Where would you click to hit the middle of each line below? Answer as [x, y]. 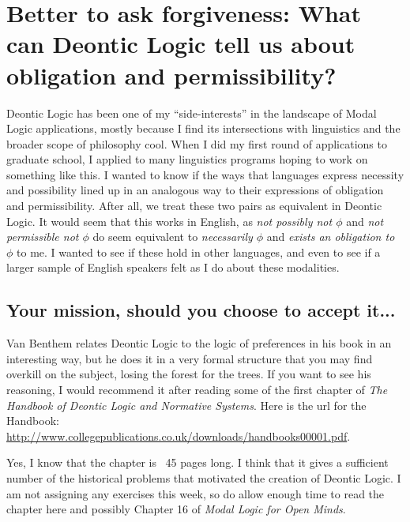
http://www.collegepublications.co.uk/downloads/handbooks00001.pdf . [179, 436]
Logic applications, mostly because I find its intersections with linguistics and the [203, 128]
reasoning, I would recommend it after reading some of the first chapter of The [197, 390]
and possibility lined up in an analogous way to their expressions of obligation [195, 190]
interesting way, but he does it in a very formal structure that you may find [190, 358]
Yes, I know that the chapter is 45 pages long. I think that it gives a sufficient [197, 462]
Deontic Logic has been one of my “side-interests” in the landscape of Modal [192, 113]
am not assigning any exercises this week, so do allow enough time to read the [196, 493]
